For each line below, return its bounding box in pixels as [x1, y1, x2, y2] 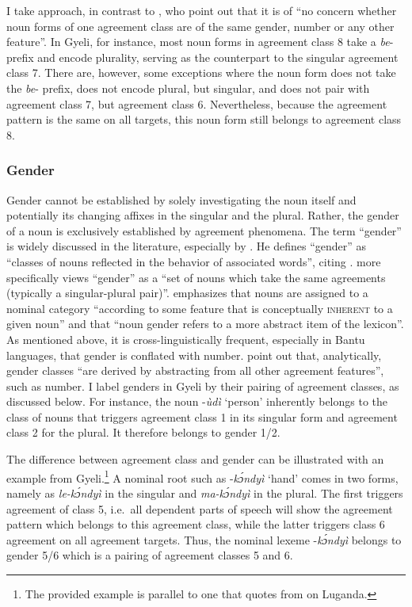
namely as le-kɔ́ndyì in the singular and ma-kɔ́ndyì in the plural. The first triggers [6, 484, 403, 501]
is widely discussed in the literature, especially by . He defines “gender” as [6, 238, 367, 254]
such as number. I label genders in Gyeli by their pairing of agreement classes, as [6, 377, 399, 394]
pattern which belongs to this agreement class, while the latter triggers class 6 [6, 516, 385, 533]
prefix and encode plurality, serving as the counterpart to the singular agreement [6, 48, 399, 65]
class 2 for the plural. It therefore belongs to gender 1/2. [6, 424, 280, 441]
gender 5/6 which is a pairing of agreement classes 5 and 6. [6, 547, 293, 563]
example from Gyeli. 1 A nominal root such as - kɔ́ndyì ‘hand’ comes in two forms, [6, 467, 399, 486]
